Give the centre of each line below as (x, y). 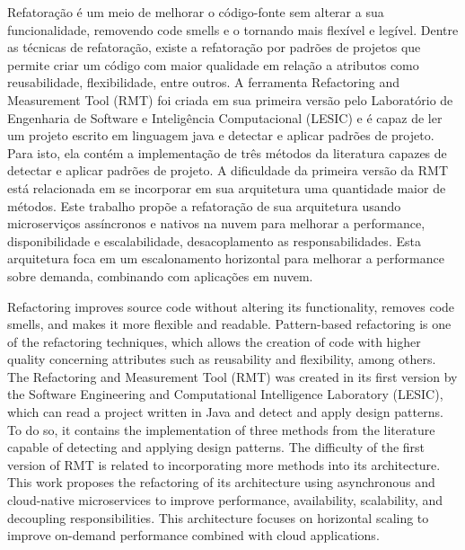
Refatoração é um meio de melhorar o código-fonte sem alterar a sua (196, 12)
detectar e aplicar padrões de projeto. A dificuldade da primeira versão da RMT (228, 170)
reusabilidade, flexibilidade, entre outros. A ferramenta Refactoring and (203, 82)
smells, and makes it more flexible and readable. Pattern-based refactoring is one (229, 324)
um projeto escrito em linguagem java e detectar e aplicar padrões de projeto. (221, 135)
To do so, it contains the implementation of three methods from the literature (221, 429)
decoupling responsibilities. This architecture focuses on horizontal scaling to (218, 517)
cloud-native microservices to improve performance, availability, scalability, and (225, 500)
